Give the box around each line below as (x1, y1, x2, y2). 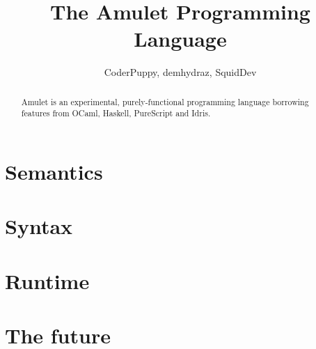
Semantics (5, 157, 103, 186)
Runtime (5, 266, 90, 295)
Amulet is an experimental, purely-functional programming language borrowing (21, 95, 309, 107)
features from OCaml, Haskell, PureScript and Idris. (21, 107, 211, 119)
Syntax (5, 212, 73, 240)
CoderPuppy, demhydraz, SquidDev (104, 65, 257, 79)
